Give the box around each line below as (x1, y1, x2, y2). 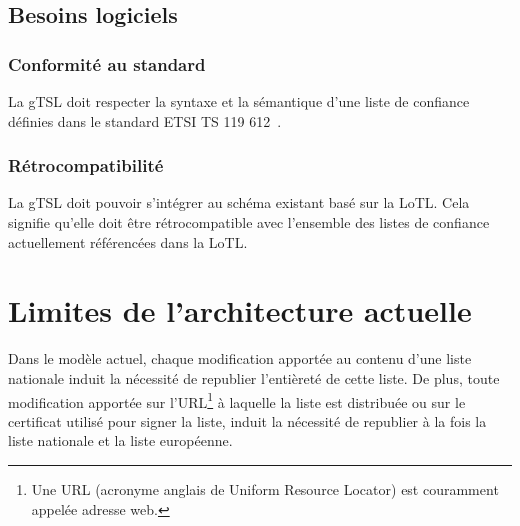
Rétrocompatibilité (8, 153, 164, 178)
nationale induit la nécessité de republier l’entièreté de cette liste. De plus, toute (8, 367, 500, 388)
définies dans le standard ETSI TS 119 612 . (8, 110, 282, 131)
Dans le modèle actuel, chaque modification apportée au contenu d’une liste (8, 348, 472, 369)
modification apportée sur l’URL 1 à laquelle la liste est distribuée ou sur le (8, 388, 466, 412)
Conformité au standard (8, 51, 206, 76)
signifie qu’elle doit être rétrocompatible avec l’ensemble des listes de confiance (8, 212, 490, 232)
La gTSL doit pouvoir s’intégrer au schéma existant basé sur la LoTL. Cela (8, 192, 470, 213)
